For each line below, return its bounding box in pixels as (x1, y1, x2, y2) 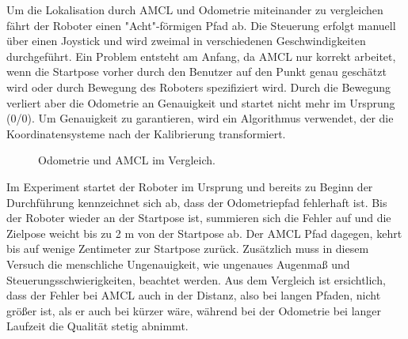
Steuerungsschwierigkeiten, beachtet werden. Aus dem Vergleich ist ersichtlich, (6, 271, 386, 288)
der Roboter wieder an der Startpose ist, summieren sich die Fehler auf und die (6, 209, 391, 226)
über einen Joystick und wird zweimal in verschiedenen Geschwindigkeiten (6, 32, 366, 49)
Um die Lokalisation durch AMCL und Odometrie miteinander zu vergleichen (6, 2, 383, 17)
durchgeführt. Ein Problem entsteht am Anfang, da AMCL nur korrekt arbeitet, (6, 47, 396, 64)
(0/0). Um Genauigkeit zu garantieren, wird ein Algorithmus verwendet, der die (6, 110, 394, 126)
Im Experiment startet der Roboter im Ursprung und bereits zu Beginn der (6, 178, 373, 194)
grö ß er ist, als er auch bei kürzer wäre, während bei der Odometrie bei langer (6, 302, 382, 318)
